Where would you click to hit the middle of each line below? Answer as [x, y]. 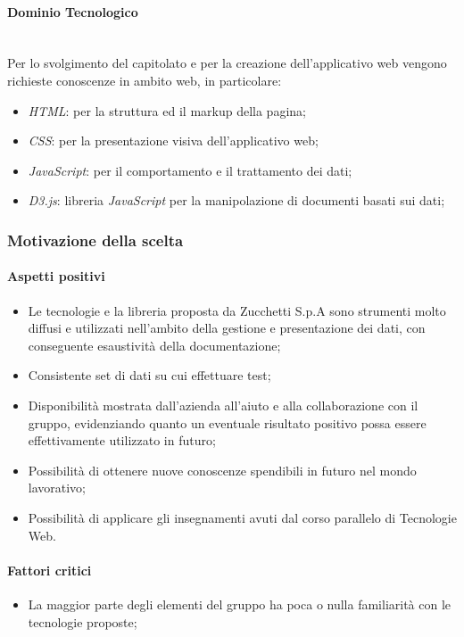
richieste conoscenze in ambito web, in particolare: [145, 80]
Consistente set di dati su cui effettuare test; [149, 375]
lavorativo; [57, 488]
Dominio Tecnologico [73, 11]
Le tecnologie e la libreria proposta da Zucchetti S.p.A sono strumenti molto [237, 310]
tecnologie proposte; [83, 621]
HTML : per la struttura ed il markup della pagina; [167, 110]
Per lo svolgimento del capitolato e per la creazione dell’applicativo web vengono [227, 63]
